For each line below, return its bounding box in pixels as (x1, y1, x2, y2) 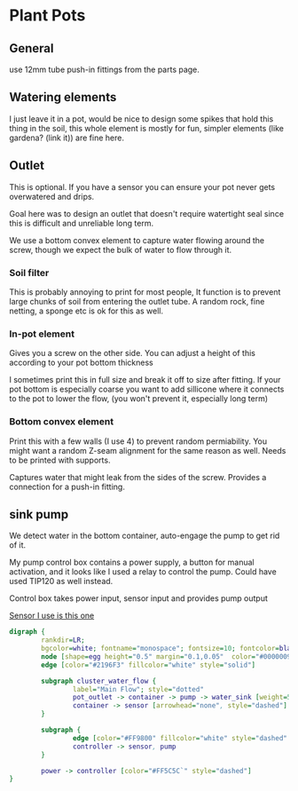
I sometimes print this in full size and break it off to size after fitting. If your (9, 375, 281, 385)
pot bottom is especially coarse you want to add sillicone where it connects (9, 384, 285, 395)
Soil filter (9, 266, 50, 279)
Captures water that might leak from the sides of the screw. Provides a (9, 471, 267, 482)
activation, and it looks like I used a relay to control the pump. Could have (9, 566, 277, 577)
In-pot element (9, 328, 75, 340)
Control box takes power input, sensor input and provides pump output (9, 593, 269, 604)
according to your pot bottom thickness (9, 357, 153, 368)
